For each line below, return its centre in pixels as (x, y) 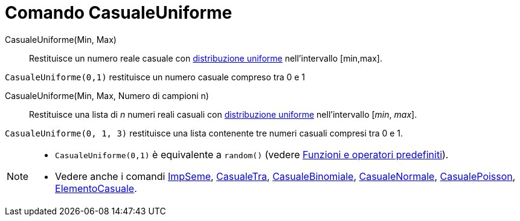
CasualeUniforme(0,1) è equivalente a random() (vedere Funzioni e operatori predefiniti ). (252, 154)
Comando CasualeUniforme (119, 13)
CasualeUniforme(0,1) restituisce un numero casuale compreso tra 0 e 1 (155, 77)
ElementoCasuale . (96, 188)
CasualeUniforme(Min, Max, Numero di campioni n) (107, 95)
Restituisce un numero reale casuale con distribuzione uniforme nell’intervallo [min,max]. (206, 58)
